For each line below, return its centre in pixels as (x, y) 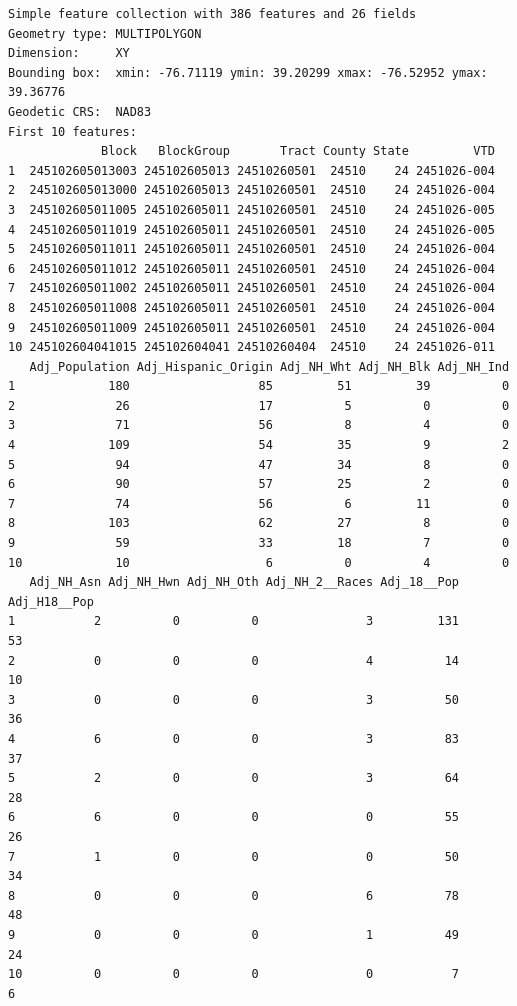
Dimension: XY (69, 53)
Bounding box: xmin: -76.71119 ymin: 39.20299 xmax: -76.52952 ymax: (248, 72)
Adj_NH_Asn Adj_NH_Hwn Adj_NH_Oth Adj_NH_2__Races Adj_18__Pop (244, 582)
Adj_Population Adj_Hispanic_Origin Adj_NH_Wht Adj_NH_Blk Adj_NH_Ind (269, 366)
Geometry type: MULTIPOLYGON (105, 33)
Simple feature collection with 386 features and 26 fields (212, 14)
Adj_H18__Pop (51, 601)
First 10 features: (72, 131)
